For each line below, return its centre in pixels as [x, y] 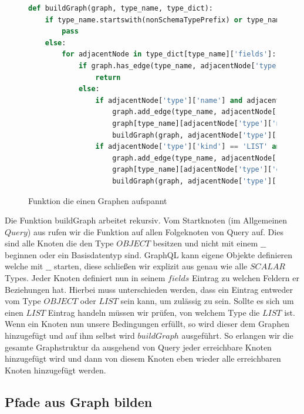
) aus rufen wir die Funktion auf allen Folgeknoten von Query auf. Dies [155, 231]
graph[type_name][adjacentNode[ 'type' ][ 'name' [205, 123]
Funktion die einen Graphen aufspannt [98, 200]
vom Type [23, 301]
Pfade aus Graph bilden [79, 401]
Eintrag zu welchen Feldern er [246, 278]
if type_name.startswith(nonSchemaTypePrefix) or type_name [165, 20]
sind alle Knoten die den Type [59, 243]
